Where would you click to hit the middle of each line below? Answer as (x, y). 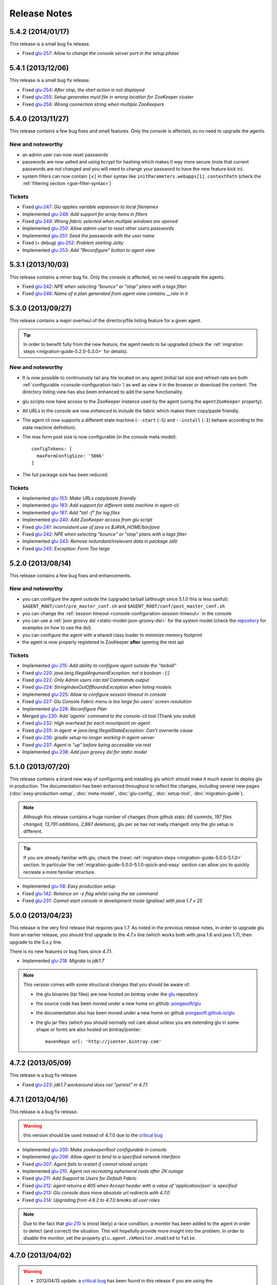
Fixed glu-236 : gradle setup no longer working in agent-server (88, 738)
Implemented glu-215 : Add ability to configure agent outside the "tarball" (99, 666)
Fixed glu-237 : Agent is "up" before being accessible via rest (87, 745)
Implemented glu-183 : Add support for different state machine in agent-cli (101, 505)
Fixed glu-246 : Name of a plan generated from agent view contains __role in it (105, 293)
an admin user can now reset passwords (65, 155)
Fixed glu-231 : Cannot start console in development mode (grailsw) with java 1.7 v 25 (112, 901)
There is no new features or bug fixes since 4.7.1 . (61, 951)
